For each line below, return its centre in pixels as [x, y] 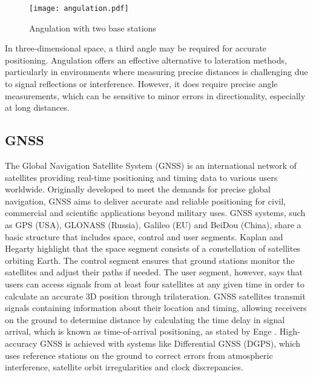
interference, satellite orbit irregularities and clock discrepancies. [124, 367]
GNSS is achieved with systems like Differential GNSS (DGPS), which [170, 343]
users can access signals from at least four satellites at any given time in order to [155, 284]
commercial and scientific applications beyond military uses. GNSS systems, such [155, 213]
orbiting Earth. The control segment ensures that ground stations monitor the [150, 260]
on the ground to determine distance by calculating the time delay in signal [145, 319]
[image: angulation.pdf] [79, 8]
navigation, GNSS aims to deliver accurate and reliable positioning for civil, [146, 201]
